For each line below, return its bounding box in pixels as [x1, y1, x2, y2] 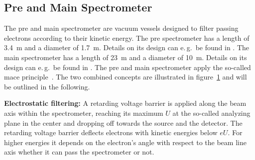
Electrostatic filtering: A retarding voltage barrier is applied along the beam [4, 98, 247, 108]
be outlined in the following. [4, 81, 90, 91]
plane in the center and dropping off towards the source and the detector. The [4, 117, 243, 128]
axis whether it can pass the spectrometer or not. [4, 147, 154, 157]
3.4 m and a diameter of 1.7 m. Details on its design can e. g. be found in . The [4, 42, 250, 53]
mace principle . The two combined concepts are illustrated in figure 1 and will [4, 72, 247, 82]
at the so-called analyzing [172, 107, 251, 118]
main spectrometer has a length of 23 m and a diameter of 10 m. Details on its [4, 52, 247, 62]
